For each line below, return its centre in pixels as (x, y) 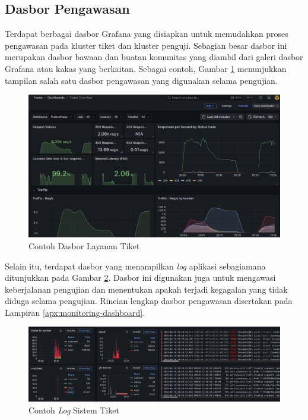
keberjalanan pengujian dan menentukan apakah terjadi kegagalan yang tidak (146, 289)
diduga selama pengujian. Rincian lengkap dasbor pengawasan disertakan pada (149, 301)
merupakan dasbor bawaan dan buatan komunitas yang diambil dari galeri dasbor (154, 57)
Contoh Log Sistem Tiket (74, 410)
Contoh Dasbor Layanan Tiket (84, 245)
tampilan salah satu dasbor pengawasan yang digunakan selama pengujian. (141, 80)
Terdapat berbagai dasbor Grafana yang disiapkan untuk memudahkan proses (147, 34)
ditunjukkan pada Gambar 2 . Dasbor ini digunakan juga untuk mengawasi (140, 278)
